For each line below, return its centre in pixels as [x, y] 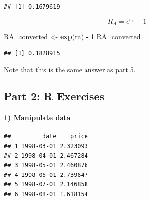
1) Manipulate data [37, 117]
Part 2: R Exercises [54, 96]
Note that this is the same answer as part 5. [70, 69]
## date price [46, 137]
